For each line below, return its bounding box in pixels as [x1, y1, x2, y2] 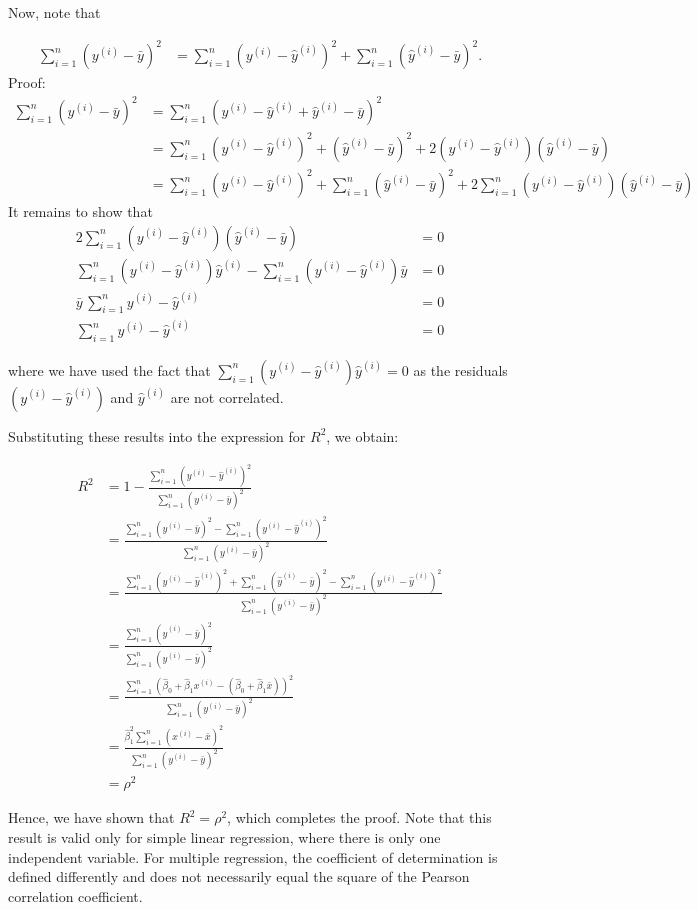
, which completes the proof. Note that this [227, 807, 492, 828]
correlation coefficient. [8, 885, 143, 906]
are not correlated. [170, 386, 284, 407]
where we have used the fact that [8, 359, 211, 380]
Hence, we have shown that [8, 807, 175, 828]
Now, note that [8, 2, 101, 22]
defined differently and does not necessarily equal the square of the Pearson [8, 866, 470, 887]
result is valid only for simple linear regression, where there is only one [8, 826, 441, 847]
